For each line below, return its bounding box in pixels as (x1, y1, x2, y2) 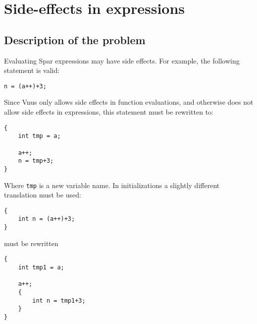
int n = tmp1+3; (32, 297, 86, 304)
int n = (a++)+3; (18, 215, 75, 223)
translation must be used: (4, 190, 81, 200)
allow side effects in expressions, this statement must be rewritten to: (4, 107, 213, 117)
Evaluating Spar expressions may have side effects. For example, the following (4, 55, 240, 65)
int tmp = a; (18, 132, 61, 140)
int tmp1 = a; (18, 264, 64, 271)
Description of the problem (4, 32, 146, 47)
